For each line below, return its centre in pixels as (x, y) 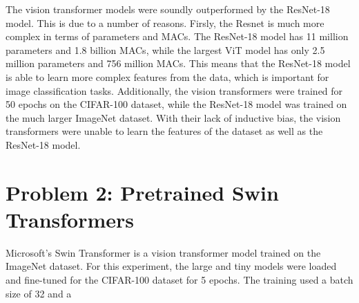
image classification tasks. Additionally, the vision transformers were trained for (174, 90)
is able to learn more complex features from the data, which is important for (167, 76)
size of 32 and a (39, 293)
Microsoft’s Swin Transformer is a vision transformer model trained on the (163, 252)
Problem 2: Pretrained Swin (142, 192)
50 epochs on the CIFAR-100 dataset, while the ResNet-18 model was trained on (176, 104)
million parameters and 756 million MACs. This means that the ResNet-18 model (178, 63)
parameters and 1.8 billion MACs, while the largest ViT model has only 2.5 (165, 49)
